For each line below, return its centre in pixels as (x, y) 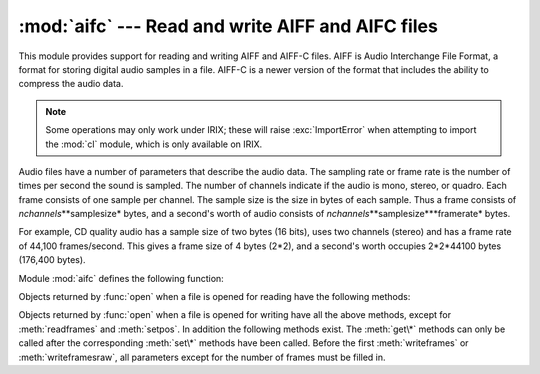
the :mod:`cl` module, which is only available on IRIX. (154, 144)
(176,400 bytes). (52, 260)
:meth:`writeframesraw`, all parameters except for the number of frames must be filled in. (202, 357)
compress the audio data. (71, 84)
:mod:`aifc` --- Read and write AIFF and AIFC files (228, 26)
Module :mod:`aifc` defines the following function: (121, 278)
